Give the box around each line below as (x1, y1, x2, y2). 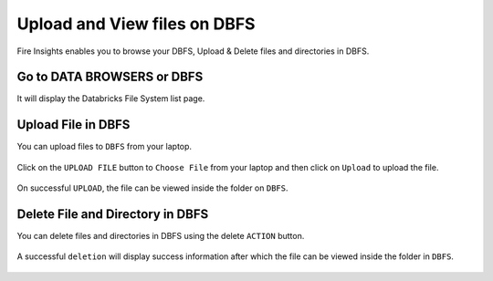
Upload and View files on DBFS (16, 14, 256, 34)
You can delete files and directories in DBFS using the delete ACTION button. (16, 231, 305, 242)
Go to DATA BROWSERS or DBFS (16, 69, 204, 85)
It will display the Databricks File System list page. (16, 93, 205, 104)
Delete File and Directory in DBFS (16, 206, 209, 222)
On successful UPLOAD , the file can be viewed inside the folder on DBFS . (16, 182, 288, 193)
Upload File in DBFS (16, 117, 131, 132)
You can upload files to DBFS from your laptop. (16, 141, 192, 152)
